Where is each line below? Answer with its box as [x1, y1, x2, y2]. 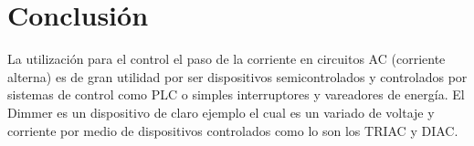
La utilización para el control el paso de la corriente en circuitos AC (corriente [7, 49, 446, 68]
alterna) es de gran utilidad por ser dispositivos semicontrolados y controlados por [7, 67, 468, 86]
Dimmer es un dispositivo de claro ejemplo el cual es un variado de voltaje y [7, 102, 435, 121]
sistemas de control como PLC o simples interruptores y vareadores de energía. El [7, 85, 465, 104]
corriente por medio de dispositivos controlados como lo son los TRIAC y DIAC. [7, 120, 458, 140]
